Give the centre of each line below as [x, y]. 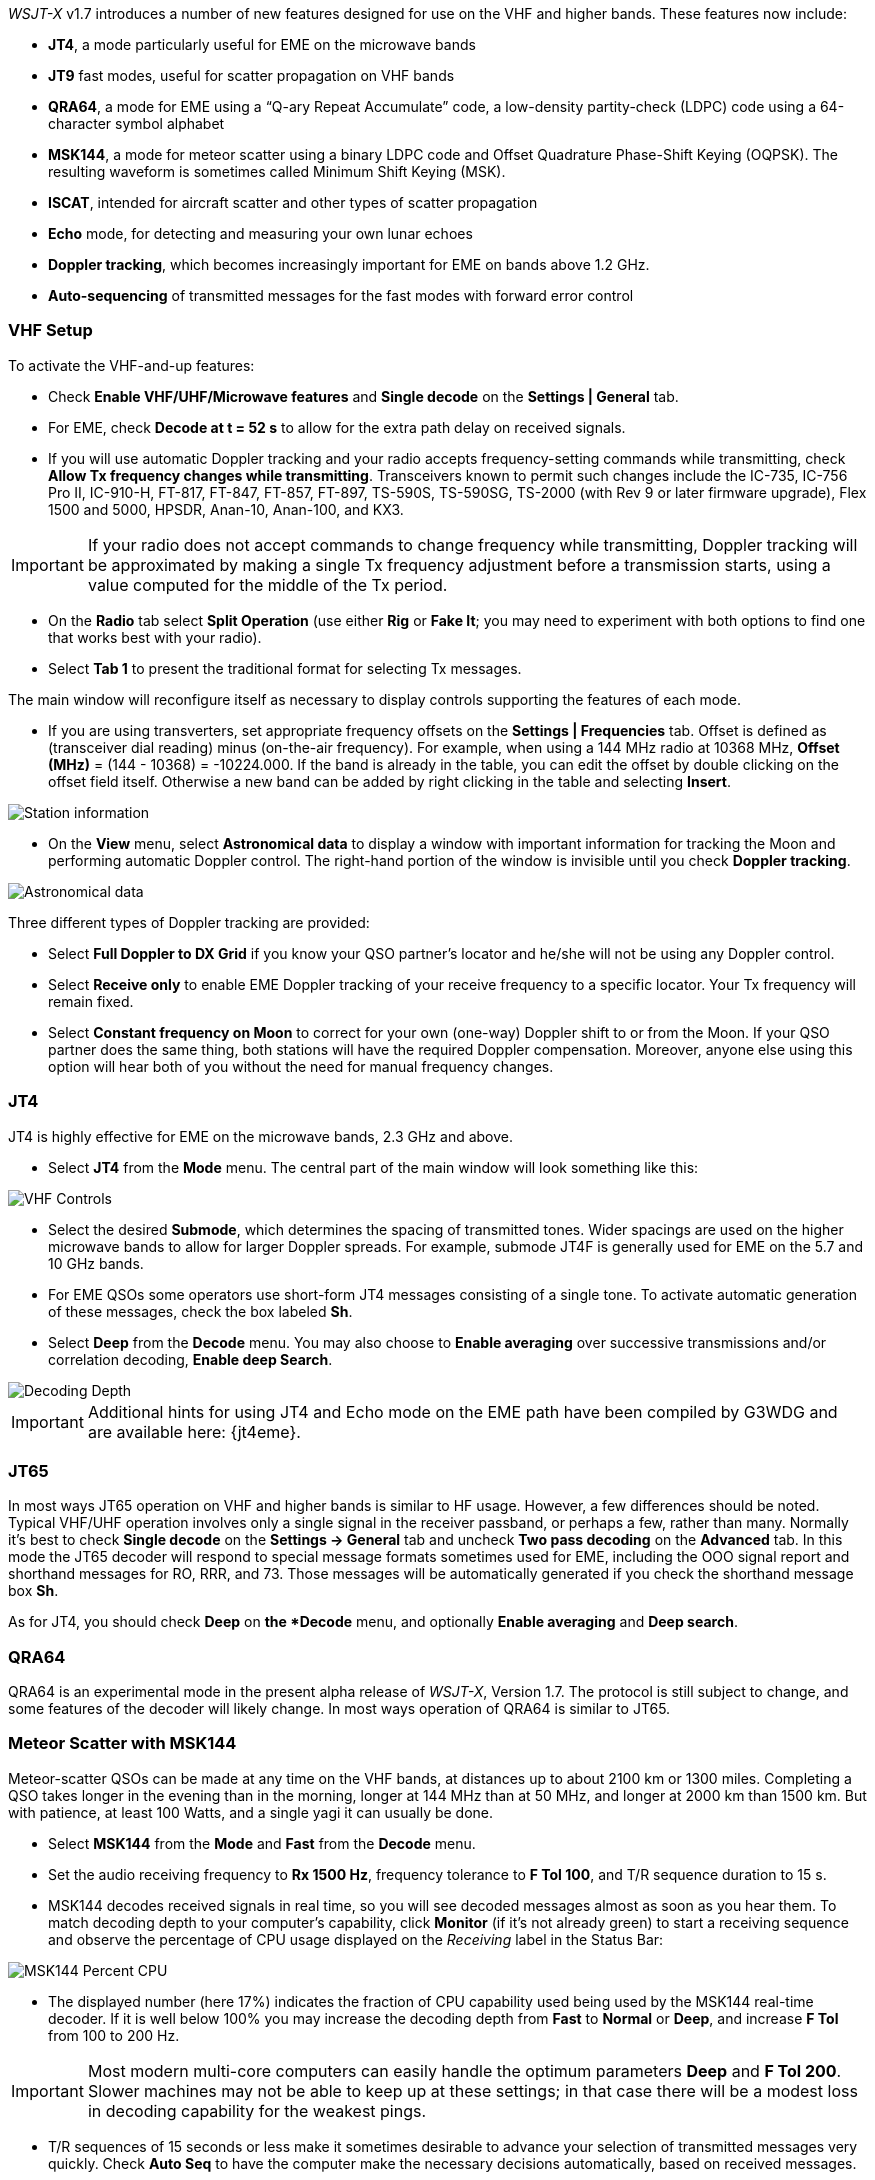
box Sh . [33, 1591]
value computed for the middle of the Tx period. [267, 584]
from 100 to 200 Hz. [114, 2035]
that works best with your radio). [155, 637]
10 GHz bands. [96, 1263]
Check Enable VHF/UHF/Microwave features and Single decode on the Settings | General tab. [363, 396]
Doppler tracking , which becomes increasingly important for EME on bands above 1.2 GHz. [349, 264]
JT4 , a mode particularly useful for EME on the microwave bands [262, 44]
